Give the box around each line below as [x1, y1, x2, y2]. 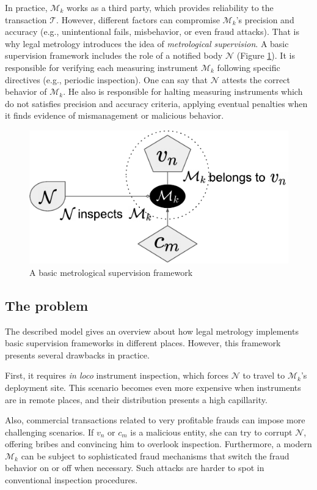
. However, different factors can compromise [56, 13, 220, 26]
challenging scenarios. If [5, 425, 94, 438]
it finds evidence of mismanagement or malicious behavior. [5, 109, 224, 122]
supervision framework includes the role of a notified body [5, 49, 223, 62]
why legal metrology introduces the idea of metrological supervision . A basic [5, 37, 289, 50]
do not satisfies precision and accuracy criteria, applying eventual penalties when [5, 97, 308, 110]
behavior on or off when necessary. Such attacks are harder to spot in [5, 461, 264, 474]
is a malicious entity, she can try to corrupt [130, 425, 293, 438]
